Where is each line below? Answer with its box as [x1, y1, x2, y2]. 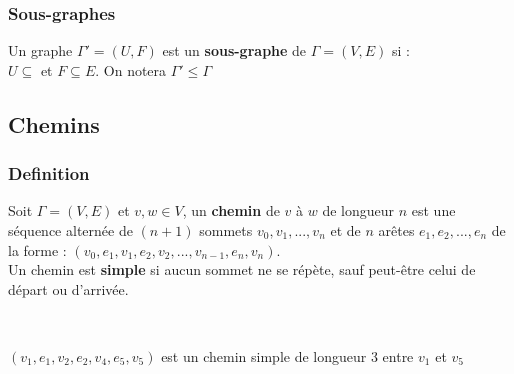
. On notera [95, 59, 167, 80]
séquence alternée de [8, 220, 133, 240]
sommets [199, 220, 253, 240]
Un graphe [8, 40, 73, 61]
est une [411, 200, 456, 221]
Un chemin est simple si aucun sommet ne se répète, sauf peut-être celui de [8, 259, 476, 280]
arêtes [378, 220, 415, 240]
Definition [8, 161, 90, 186]
